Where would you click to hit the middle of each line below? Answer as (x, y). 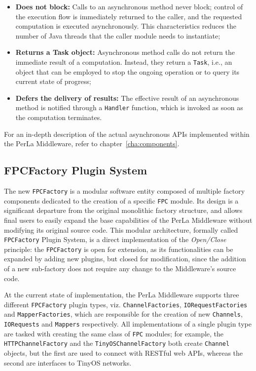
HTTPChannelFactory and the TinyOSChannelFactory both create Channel (117, 343)
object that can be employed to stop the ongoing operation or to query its (128, 71)
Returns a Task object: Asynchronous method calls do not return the (125, 52)
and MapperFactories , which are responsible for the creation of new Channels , (123, 314)
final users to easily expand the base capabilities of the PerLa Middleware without (128, 220)
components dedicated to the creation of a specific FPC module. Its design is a (121, 200)
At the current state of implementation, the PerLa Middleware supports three (122, 295)
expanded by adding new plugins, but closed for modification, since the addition (125, 259)
